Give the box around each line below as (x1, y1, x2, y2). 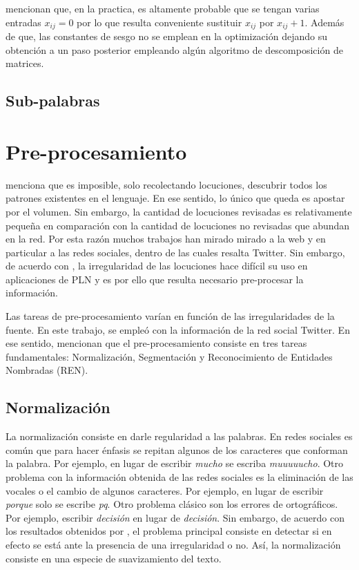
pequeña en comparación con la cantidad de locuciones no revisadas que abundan (6, 218, 350, 232)
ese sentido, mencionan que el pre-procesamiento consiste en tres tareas (6, 336, 307, 350)
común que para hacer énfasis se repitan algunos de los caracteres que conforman (6, 442, 348, 457)
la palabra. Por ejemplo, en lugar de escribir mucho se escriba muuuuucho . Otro (6, 456, 344, 471)
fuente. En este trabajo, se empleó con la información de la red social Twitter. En (6, 322, 350, 336)
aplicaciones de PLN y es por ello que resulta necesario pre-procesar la (6, 272, 304, 286)
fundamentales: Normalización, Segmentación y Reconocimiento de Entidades (6, 349, 333, 363)
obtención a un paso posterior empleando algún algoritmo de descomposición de (6, 42, 343, 57)
